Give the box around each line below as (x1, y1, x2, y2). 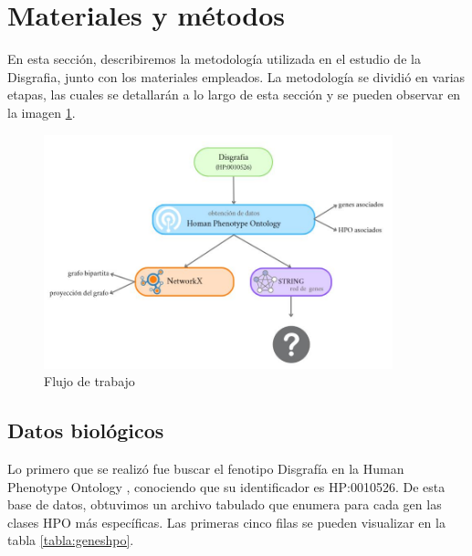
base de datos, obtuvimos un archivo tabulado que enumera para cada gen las (7, 495, 442, 514)
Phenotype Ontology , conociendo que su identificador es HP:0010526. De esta (7, 477, 446, 496)
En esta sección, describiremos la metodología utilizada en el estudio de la (7, 49, 421, 68)
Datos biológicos (7, 416, 164, 445)
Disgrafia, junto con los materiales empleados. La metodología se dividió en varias (7, 67, 466, 86)
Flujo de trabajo (44, 372, 135, 391)
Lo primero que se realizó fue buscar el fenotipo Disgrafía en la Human (7, 459, 404, 478)
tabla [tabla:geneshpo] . (7, 530, 134, 550)
